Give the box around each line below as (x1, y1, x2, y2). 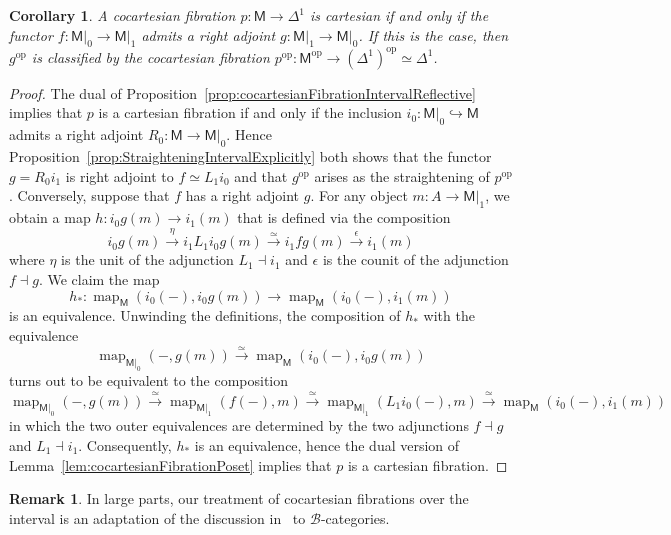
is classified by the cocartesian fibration (31, 46, 270, 67)
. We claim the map (38, 269, 160, 290)
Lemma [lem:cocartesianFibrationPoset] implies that (9, 454, 332, 475)
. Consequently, (78, 434, 172, 455)
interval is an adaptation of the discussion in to (9, 507, 306, 528)
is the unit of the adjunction (61, 249, 234, 270)
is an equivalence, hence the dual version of (194, 434, 460, 455)
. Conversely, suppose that (9, 185, 170, 206)
